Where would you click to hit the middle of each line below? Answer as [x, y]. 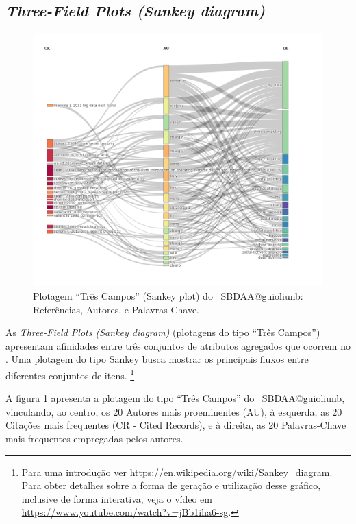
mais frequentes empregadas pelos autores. [94, 439]
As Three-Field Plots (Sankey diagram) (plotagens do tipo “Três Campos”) [163, 332]
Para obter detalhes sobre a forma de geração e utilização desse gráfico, [171, 485]
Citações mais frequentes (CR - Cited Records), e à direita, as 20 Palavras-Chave [176, 425]
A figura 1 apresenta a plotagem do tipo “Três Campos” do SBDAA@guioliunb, [175, 398]
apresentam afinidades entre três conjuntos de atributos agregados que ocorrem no [178, 345]
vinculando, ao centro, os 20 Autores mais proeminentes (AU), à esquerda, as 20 [174, 411]
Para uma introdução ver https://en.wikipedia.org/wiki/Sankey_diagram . [177, 472]
